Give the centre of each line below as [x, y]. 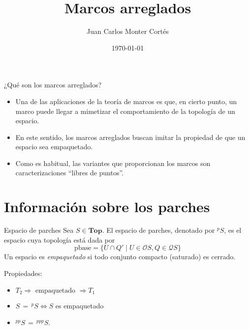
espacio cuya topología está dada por [59, 239]
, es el [233, 230]
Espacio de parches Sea [39, 230]
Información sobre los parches [107, 206]
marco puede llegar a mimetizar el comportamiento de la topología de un [125, 111]
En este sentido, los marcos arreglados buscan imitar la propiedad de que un [130, 137]
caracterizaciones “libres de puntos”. [69, 173]
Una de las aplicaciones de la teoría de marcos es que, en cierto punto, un [126, 101]
